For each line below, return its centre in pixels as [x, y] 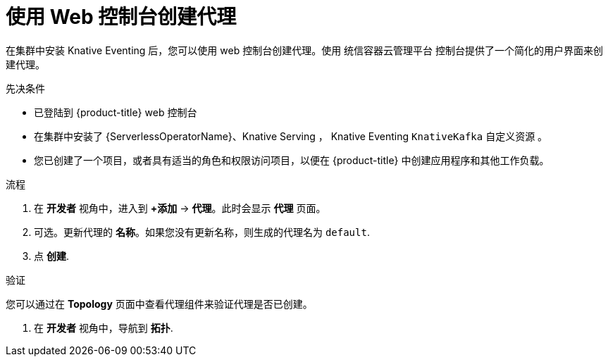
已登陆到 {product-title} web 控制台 [116, 112]
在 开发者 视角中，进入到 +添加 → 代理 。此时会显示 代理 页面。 [180, 208]
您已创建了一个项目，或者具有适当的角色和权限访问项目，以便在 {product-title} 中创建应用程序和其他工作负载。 [292, 160]
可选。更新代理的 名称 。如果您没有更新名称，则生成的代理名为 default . [202, 232]
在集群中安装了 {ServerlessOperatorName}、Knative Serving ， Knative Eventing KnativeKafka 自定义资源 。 [291, 136]
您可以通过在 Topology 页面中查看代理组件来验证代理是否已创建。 [159, 304]
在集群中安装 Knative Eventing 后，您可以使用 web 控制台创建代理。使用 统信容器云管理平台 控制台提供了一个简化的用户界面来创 [305, 50]
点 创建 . [51, 256]
